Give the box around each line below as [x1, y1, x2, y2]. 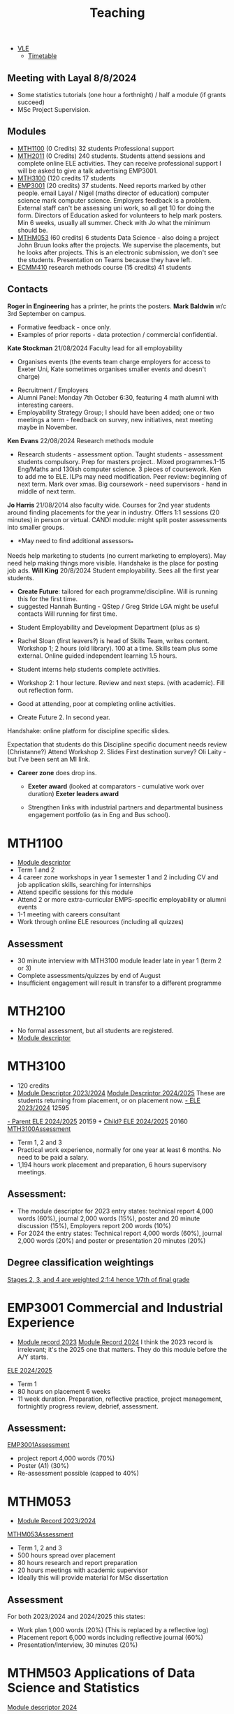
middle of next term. [17, 487, 76, 496]
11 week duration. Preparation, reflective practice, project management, [17, 1395, 224, 1403]
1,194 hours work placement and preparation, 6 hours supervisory [17, 1160, 207, 1169]
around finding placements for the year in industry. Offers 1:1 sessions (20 [7, 508, 220, 517]
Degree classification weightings [7, 1257, 154, 1269]
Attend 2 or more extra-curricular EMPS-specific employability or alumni [17, 895, 226, 904]
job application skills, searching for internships [17, 881, 152, 889]
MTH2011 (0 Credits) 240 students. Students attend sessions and [17, 152, 205, 160]
